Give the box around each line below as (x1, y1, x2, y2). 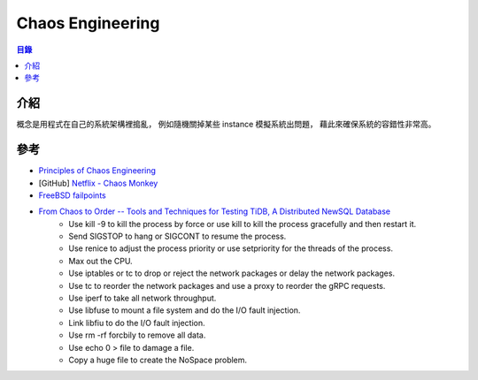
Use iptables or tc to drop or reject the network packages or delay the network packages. (68, 268, 396, 278)
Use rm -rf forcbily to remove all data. (68, 330, 206, 340)
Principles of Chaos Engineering (38, 165, 157, 176)
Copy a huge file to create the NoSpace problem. (68, 354, 248, 365)
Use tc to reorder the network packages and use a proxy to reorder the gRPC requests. (68, 280, 386, 291)
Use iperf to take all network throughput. (68, 293, 217, 304)
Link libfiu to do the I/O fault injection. (68, 317, 205, 328)
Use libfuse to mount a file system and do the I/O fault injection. (68, 305, 301, 315)
